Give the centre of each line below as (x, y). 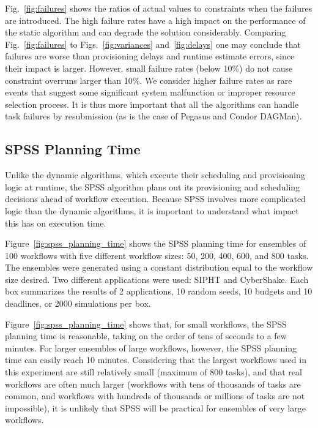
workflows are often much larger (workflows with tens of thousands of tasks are (153, 384)
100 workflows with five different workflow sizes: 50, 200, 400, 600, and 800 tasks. (157, 255)
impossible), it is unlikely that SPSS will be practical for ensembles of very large (155, 407)
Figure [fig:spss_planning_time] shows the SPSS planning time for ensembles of (156, 243)
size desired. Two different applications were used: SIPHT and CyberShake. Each (157, 279)
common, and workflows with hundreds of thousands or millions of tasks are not (155, 396)
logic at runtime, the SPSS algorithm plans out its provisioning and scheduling (153, 186)
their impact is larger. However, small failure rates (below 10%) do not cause (149, 68)
